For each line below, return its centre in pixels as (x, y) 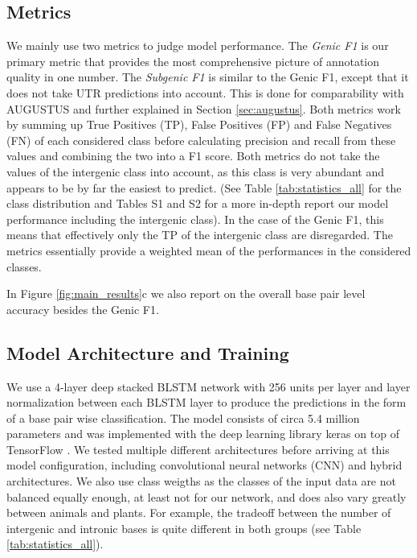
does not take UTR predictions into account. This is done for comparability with (205, 92)
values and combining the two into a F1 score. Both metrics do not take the (193, 156)
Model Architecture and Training (148, 352)
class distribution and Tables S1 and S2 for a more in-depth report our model (198, 203)
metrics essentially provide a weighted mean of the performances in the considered (209, 250)
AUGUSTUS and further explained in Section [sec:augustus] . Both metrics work (204, 108)
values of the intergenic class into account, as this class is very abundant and (196, 171)
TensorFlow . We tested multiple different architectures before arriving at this (198, 449)
